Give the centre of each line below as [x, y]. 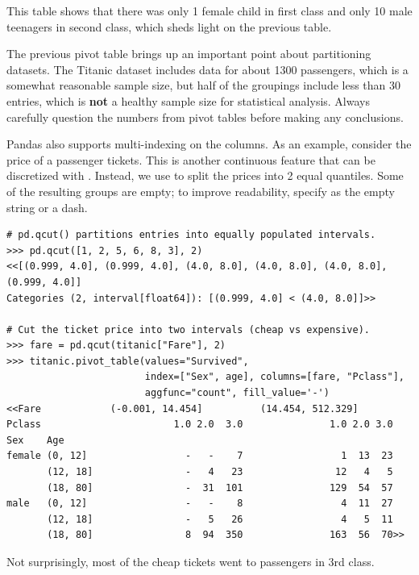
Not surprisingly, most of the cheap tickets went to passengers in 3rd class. [191, 561]
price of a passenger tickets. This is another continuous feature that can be [191, 159]
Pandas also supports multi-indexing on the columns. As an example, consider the [209, 144]
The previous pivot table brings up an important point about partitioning [189, 54]
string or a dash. [47, 207]
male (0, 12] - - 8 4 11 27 [200, 504]
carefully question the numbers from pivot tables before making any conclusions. [205, 117]
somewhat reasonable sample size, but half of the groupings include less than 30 [204, 85]
